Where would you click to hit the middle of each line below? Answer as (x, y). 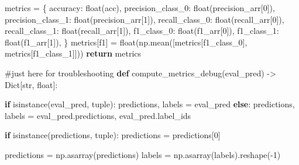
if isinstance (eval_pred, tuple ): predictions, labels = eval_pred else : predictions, (150, 104)
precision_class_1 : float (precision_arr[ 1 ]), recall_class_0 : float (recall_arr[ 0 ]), (145, 19)
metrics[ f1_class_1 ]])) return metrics (73, 53)
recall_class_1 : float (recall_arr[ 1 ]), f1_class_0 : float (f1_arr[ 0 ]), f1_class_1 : (142, 31)
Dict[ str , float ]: (31, 84)
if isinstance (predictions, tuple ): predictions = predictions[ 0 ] (113, 135)
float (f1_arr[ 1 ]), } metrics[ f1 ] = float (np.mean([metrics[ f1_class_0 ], (126, 42)
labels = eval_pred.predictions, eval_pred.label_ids (98, 115)
